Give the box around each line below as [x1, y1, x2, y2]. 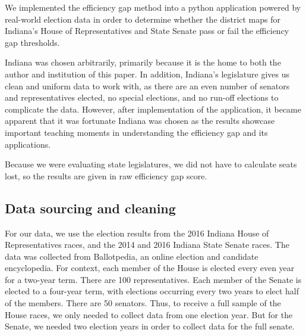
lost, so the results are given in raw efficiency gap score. [5, 169, 207, 182]
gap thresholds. [5, 36, 60, 48]
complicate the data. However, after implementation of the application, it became [5, 102, 301, 115]
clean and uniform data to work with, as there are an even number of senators [5, 79, 290, 92]
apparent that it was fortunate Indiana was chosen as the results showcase [5, 114, 275, 127]
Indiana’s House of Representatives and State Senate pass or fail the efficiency [5, 24, 289, 37]
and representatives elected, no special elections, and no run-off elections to [5, 91, 279, 104]
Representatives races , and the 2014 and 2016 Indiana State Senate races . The [5, 238, 289, 251]
